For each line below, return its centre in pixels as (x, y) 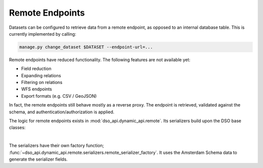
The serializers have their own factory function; (56, 146)
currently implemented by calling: (43, 34)
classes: (17, 127)
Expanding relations (41, 75)
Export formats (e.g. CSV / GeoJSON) (59, 96)
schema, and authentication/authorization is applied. (62, 112)
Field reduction (36, 69)
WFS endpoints (37, 89)
